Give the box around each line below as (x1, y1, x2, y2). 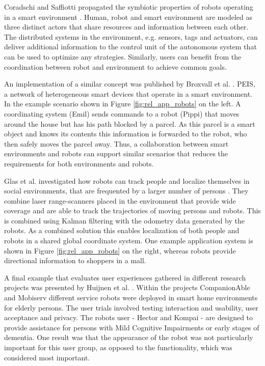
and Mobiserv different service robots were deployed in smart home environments (4, 292, 258, 303)
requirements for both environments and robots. (4, 158, 154, 168)
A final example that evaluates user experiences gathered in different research (4, 272, 246, 283)
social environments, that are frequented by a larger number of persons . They (4, 185, 249, 196)
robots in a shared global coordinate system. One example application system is (4, 235, 253, 246)
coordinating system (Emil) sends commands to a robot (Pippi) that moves (4, 108, 240, 119)
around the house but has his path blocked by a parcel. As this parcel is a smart (4, 118, 255, 129)
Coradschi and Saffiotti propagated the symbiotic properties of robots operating (4, 2, 253, 12)
